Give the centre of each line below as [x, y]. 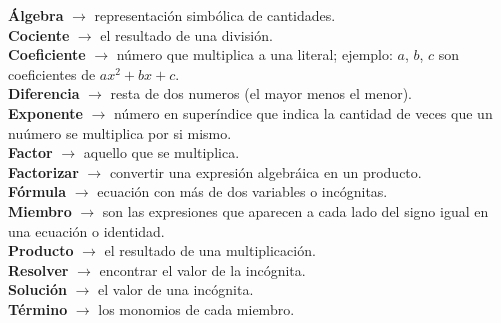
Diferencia [44, 93]
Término [38, 308]
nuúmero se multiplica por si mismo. [120, 132]
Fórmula [37, 191]
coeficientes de [52, 73]
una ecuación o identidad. [86, 230]
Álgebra [36, 15]
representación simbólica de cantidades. [215, 15]
